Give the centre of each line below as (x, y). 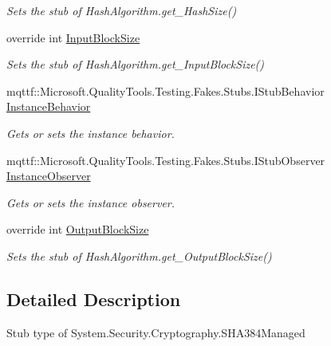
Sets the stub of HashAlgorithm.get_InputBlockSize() (136, 64)
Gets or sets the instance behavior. (91, 133)
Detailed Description (94, 299)
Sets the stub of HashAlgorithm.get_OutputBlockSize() (139, 256)
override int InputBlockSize (73, 37)
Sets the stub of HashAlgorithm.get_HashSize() (122, 10)
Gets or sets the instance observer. (91, 202)
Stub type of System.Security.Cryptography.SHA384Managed (156, 332)
